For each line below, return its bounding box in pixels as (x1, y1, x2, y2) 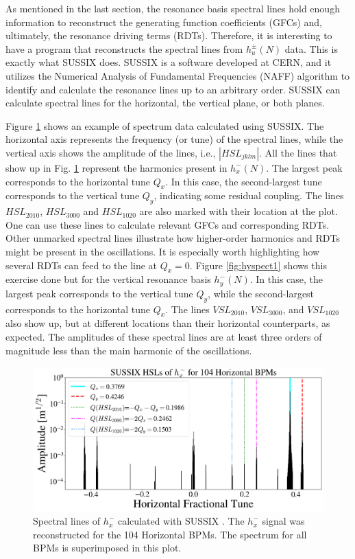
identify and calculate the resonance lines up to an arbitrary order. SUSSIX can (5, 82, 341, 96)
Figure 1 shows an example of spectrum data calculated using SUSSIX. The (5, 118, 324, 133)
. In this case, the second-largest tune (165, 174, 322, 188)
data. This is (284, 41, 338, 56)
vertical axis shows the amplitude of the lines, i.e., (5, 145, 216, 159)
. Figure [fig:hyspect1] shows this (189, 258, 327, 272)
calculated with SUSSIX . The (117, 514, 245, 528)
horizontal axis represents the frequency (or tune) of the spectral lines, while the (5, 132, 343, 146)
